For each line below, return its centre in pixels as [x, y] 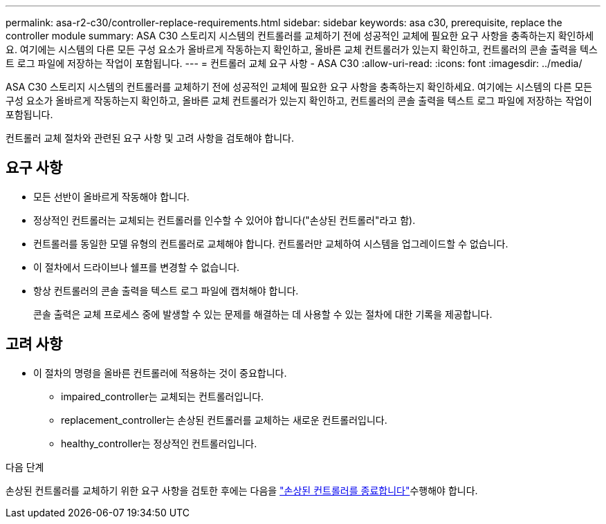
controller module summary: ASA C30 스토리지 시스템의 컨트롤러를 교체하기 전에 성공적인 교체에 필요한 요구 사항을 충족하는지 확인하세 [300, 36]
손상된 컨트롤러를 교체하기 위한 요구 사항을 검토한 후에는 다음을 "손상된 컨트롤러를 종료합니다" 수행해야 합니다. [242, 490]
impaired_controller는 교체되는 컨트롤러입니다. [163, 396]
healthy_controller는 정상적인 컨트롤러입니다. [159, 443]
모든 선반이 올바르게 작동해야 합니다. [111, 196]
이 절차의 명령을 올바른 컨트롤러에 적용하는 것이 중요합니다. [160, 373]
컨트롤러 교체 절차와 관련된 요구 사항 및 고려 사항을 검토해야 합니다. [150, 138]
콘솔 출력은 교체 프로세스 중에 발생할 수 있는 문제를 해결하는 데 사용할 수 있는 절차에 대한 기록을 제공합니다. [263, 314]
